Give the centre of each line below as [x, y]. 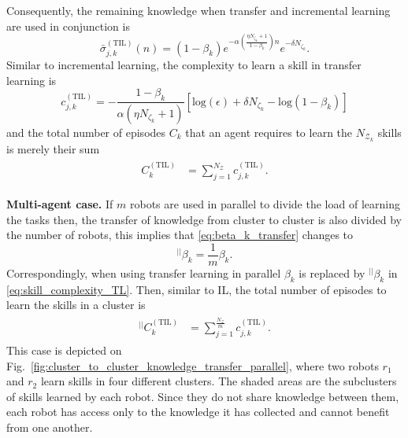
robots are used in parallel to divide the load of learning [265, 204]
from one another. [50, 427]
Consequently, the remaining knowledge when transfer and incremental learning [198, 10]
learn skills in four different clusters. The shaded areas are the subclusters [219, 381]
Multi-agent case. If [60, 204]
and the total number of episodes [86, 132]
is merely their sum [53, 148]
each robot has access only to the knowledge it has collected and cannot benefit [198, 412]
